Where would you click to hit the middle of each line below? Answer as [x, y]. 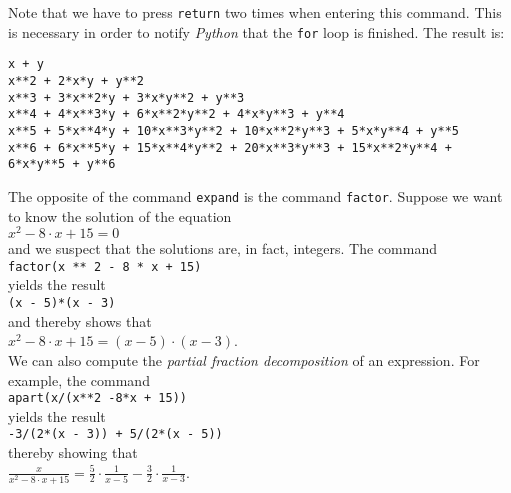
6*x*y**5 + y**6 [62, 164]
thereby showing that [73, 452]
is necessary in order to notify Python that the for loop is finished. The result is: [256, 31]
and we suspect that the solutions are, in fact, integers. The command [222, 248]
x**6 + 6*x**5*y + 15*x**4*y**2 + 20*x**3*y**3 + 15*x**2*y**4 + [230, 147]
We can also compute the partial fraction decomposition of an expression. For [244, 359]
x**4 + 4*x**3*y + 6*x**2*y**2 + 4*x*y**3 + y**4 [176, 114]
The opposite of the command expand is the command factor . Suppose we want [255, 195]
